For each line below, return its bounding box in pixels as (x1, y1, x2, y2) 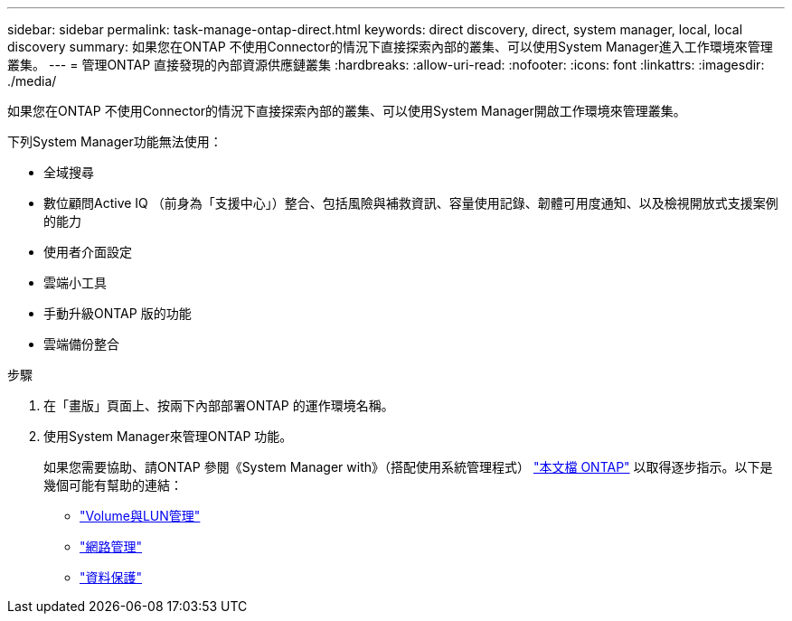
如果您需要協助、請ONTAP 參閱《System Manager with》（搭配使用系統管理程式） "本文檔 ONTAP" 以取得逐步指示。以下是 (43, 459, 773, 475)
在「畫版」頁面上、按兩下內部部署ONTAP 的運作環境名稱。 (43, 398, 394, 413)
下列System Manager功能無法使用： (7, 134, 222, 149)
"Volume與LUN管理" (80, 508, 201, 523)
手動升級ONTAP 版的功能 (43, 306, 192, 321)
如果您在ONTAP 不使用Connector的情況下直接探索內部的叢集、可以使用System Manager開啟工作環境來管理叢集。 (7, 103, 686, 118)
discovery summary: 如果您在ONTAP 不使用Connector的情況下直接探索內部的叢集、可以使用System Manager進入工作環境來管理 (7, 39, 773, 54)
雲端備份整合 (43, 336, 119, 352)
